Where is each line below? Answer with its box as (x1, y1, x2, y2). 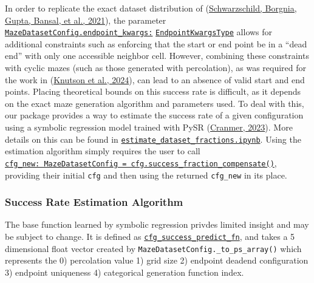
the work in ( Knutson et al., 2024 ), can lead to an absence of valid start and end (5, 73, 305, 86)
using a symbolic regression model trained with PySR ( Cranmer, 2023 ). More (5, 121, 293, 133)
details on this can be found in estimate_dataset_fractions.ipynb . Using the (5, 132, 301, 145)
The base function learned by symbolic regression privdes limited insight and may (5, 218, 309, 231)
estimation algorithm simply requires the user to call (5, 145, 200, 157)
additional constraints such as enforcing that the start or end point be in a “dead (5, 37, 307, 50)
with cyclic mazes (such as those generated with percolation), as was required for (5, 61, 307, 74)
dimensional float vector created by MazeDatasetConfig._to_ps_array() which (5, 242, 302, 254)
